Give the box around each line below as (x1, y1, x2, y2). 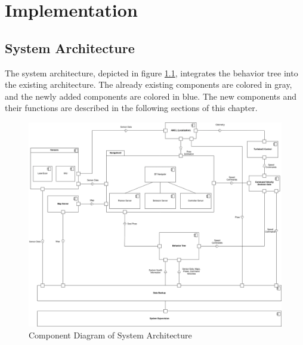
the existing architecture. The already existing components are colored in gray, (5, 78, 292, 91)
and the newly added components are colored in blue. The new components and (5, 90, 297, 102)
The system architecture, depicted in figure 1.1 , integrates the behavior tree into (5, 66, 298, 79)
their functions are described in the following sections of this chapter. (5, 101, 258, 114)
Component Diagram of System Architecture (29, 328, 192, 341)
